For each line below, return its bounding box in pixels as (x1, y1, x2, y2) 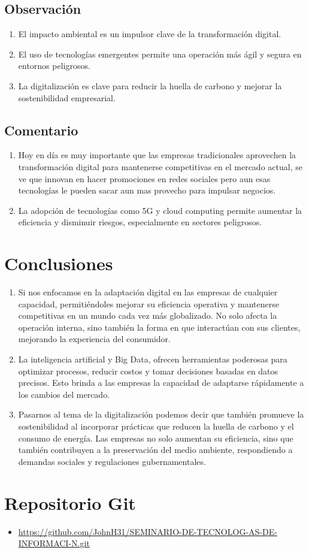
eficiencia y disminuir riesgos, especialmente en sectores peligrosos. (18, 216, 262, 228)
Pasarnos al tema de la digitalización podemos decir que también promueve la (18, 408, 304, 421)
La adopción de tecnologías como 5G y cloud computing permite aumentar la (18, 204, 302, 216)
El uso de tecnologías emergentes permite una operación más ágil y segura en (18, 47, 302, 60)
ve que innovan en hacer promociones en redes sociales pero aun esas (18, 172, 271, 185)
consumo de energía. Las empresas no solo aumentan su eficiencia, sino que (18, 431, 293, 444)
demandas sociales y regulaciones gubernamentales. (18, 455, 206, 467)
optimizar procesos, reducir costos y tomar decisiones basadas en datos (18, 364, 278, 377)
